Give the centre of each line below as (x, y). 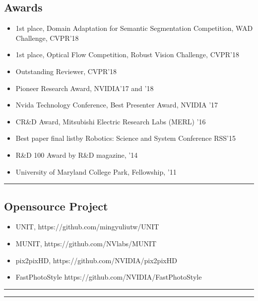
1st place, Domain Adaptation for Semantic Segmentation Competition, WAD (134, 28)
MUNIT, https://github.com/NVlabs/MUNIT (86, 243)
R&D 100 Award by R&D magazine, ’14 (77, 154)
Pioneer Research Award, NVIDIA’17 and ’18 (85, 88)
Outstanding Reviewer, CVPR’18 (66, 71)
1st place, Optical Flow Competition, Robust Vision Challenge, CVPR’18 (127, 54)
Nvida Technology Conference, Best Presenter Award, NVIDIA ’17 (117, 105)
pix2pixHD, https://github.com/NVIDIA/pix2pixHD (96, 260)
